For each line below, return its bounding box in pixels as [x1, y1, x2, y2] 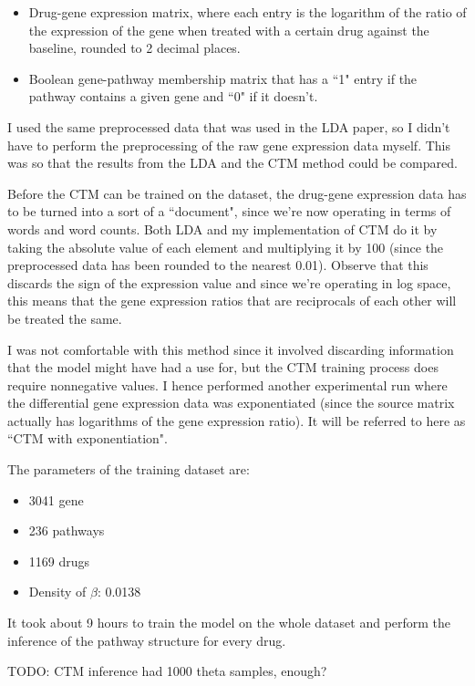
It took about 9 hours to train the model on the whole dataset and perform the [7, 613, 451, 632]
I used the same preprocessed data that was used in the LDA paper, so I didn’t [7, 117, 450, 136]
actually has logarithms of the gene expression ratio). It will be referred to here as [7, 411, 466, 430]
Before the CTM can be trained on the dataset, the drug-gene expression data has [7, 183, 467, 203]
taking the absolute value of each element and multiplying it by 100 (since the [7, 237, 444, 256]
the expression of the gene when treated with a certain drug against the [28, 20, 429, 39]
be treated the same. [7, 308, 122, 327]
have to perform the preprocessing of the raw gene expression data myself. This [7, 135, 450, 154]
